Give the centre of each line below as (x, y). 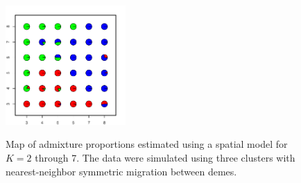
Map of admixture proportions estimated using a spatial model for (147, 144)
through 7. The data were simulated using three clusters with (165, 157)
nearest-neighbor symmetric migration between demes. (121, 171)
